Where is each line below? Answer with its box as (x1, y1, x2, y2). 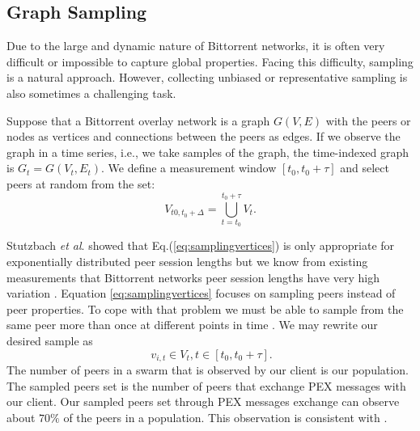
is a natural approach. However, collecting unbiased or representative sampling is (6, 69, 408, 86)
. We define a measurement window (100, 159, 277, 176)
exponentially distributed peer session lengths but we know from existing (6, 253, 368, 270)
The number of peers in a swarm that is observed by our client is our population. (6, 361, 409, 378)
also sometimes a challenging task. (6, 84, 176, 101)
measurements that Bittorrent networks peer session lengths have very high (6, 268, 380, 285)
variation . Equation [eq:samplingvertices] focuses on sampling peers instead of (6, 285, 396, 302)
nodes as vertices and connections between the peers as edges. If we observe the (6, 128, 401, 145)
